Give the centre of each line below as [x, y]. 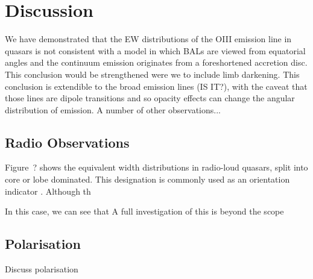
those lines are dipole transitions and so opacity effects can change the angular [150, 98]
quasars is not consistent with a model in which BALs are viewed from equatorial [155, 50]
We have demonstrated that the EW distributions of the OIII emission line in [148, 39]
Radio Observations [67, 142]
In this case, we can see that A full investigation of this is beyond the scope [144, 211]
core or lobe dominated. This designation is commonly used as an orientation [147, 179]
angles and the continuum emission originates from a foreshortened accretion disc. [156, 62]
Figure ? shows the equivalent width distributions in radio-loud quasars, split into [156, 167]
